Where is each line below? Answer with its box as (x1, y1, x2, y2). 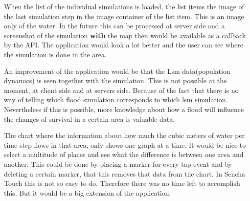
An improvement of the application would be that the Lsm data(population (4, 66, 230, 76)
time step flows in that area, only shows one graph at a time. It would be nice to (4, 139, 246, 150)
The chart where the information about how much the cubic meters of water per (4, 130, 245, 140)
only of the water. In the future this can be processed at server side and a (4, 21, 225, 31)
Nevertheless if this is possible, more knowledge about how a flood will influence (4, 104, 244, 114)
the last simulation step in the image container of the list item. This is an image (4, 11, 244, 21)
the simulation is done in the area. (4, 49, 107, 59)
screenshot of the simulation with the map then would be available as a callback (4, 30, 246, 40)
